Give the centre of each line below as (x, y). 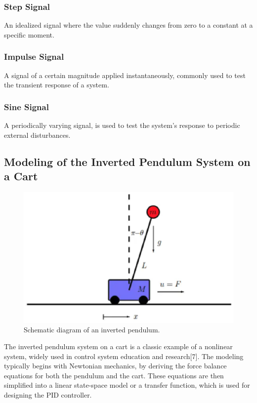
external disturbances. (37, 135)
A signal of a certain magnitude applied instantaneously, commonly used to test (125, 75)
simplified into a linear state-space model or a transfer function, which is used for (127, 385)
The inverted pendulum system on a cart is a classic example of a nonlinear (118, 346)
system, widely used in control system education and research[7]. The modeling (124, 356)
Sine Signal (26, 106)
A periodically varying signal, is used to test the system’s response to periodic (122, 125)
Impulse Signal (34, 57)
